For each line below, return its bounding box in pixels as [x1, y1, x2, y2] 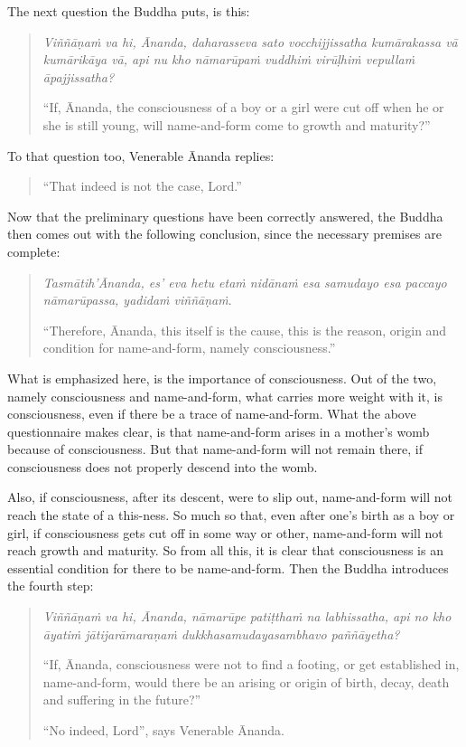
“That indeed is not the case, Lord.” [42, 176, 242, 195]
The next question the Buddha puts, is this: [7, 2, 250, 20]
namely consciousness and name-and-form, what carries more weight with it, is [7, 386, 443, 405]
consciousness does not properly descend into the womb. [7, 457, 318, 476]
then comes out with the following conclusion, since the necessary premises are [7, 224, 442, 243]
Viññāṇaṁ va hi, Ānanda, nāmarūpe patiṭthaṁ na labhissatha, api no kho [42, 607, 452, 626]
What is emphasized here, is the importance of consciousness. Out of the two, [7, 368, 437, 387]
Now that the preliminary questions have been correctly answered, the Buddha [7, 206, 443, 225]
